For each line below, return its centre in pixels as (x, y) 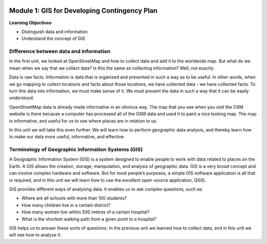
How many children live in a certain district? (66, 205)
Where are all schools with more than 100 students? (74, 198)
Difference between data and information (60, 51)
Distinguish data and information (55, 32)
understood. (22, 98)
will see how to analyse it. (35, 235)
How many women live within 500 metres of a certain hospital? (86, 212)
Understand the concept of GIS (53, 39)
